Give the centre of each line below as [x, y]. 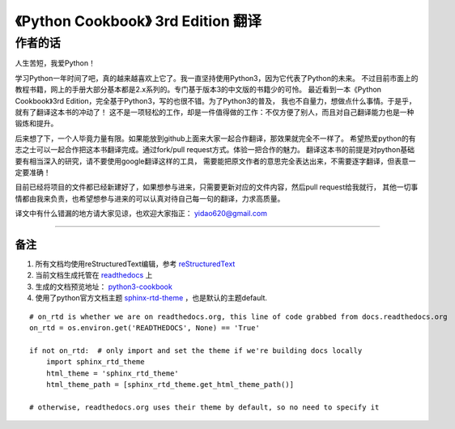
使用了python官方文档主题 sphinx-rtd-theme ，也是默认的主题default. [151, 298]
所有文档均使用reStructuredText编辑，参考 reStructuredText [135, 264]
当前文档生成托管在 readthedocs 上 [94, 275]
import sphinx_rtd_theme [95, 362]
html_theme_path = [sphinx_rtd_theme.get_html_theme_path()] [170, 384]
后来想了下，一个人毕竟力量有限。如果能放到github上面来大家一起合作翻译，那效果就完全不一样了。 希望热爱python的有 [215, 138]
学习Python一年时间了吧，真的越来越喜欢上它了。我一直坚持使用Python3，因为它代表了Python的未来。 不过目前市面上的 [217, 78]
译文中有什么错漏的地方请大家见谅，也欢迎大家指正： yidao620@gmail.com [141, 214]
